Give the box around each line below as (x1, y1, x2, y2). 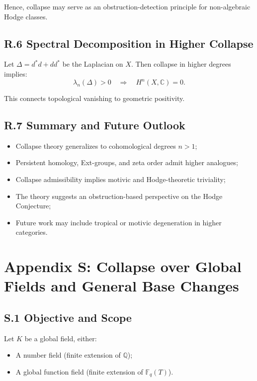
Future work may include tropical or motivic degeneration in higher (15, 217, 222, 227)
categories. (15, 227, 48, 237)
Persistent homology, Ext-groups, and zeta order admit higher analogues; (15, 157, 238, 168)
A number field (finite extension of (15, 350, 121, 360)
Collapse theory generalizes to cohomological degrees (15, 140, 176, 151)
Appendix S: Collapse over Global (4, 256, 242, 277)
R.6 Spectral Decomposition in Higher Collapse (4, 35, 254, 51)
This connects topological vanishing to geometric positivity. (4, 93, 185, 103)
